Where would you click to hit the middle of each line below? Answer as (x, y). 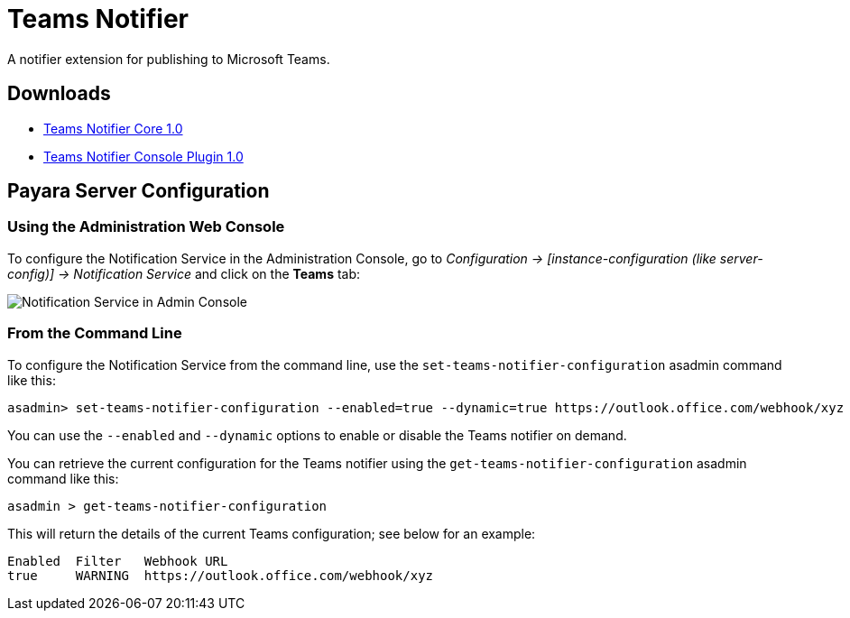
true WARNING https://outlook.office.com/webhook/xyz (221, 575)
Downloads (59, 94)
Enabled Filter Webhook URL (118, 561)
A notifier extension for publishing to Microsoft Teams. (169, 59)
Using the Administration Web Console (146, 227)
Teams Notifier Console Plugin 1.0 (143, 156)
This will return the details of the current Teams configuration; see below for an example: (272, 533)
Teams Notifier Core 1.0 (113, 128)
